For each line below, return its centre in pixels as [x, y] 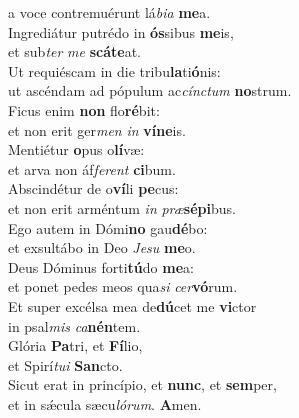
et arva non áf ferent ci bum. [92, 168]
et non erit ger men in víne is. [97, 129]
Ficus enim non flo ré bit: [84, 109]
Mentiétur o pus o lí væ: [76, 149]
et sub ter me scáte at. [74, 51]
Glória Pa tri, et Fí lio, [75, 345]
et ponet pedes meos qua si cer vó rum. [123, 286]
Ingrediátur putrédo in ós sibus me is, [121, 31]
